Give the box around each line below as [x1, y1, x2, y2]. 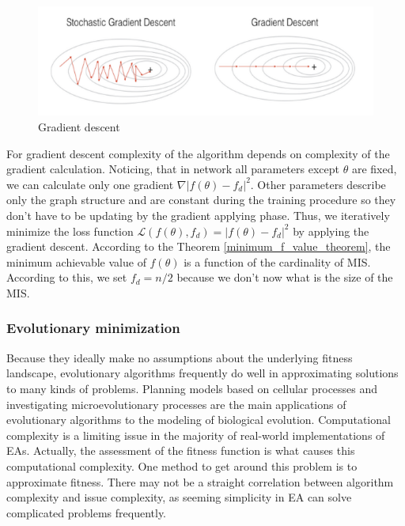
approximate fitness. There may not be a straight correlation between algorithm [6, 473, 394, 490]
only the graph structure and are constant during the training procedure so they [6, 191, 396, 208]
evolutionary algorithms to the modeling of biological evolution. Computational [6, 411, 391, 428]
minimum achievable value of [6, 253, 146, 270]
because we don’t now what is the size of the [176, 269, 393, 286]
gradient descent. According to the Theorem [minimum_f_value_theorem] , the [6, 238, 391, 255]
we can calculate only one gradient [6, 176, 174, 192]
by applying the [293, 222, 369, 239]
